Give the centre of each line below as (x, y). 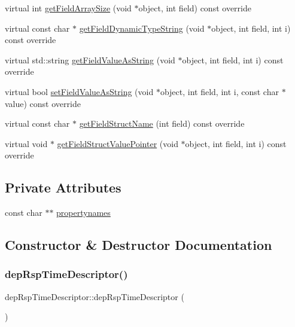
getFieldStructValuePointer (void (118, 143)
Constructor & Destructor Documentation (139, 245)
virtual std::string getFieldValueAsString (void (90, 59)
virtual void (26, 143)
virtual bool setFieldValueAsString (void (79, 91)
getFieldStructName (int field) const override (162, 123)
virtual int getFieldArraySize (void (68, 8)
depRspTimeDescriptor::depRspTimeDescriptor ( (95, 296)
